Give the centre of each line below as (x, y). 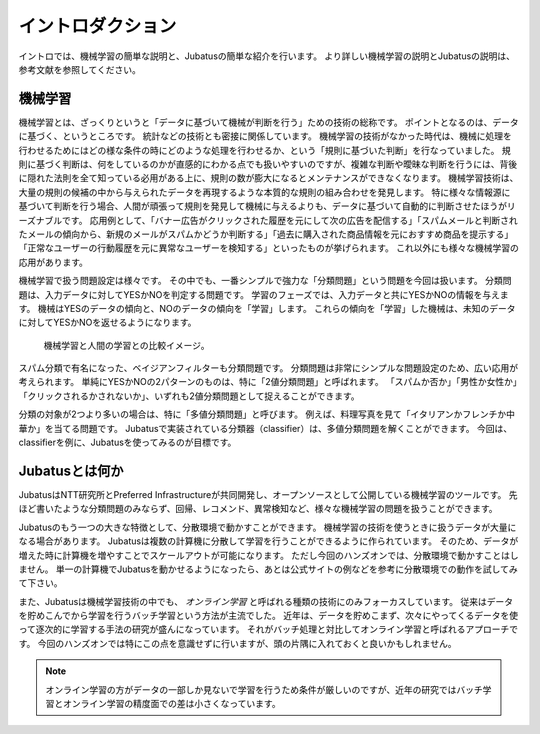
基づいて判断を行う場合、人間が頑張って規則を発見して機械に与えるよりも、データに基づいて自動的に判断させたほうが (262, 206)
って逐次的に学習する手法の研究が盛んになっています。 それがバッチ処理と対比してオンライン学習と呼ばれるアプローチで (268, 629)
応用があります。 (53, 262)
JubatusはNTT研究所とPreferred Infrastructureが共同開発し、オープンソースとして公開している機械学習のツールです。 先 (268, 494)
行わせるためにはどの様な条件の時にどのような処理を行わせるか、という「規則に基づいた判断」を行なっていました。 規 (264, 150)
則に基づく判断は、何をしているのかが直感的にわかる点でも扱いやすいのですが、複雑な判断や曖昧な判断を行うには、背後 (268, 164)
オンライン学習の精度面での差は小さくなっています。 (171, 704)
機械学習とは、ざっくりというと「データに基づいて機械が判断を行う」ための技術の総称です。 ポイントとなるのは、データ (268, 122)
